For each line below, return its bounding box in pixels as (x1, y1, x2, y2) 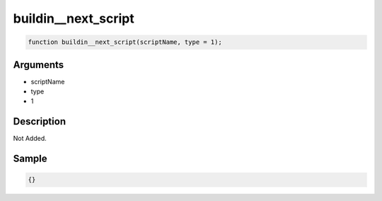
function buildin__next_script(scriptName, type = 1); (28, 38, 222, 46)
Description (13, 115, 66, 127)
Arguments (13, 59, 64, 71)
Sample (13, 153, 47, 165)
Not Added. (13, 134, 47, 143)
